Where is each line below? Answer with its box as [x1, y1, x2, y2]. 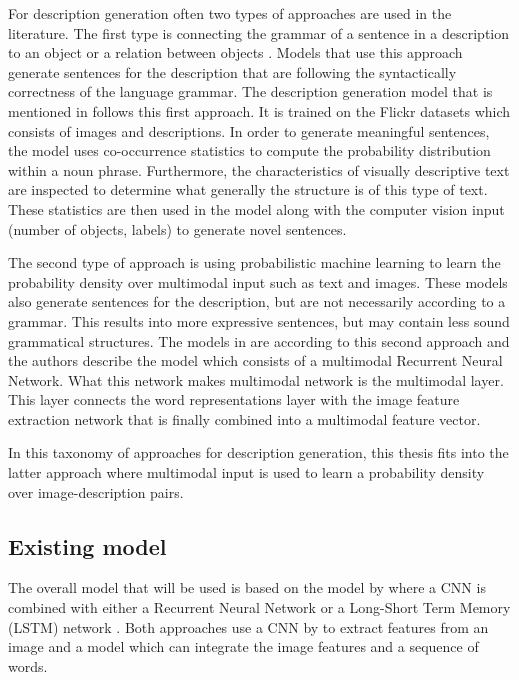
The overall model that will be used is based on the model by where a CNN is [8, 577, 486, 598]
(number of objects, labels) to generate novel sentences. [8, 218, 347, 239]
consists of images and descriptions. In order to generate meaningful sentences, [8, 120, 490, 141]
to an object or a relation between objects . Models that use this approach [8, 42, 463, 63]
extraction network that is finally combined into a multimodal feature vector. [8, 408, 481, 429]
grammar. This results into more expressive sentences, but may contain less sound [8, 310, 510, 331]
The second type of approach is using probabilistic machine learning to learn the [8, 252, 501, 273]
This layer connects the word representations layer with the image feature [8, 389, 460, 410]
